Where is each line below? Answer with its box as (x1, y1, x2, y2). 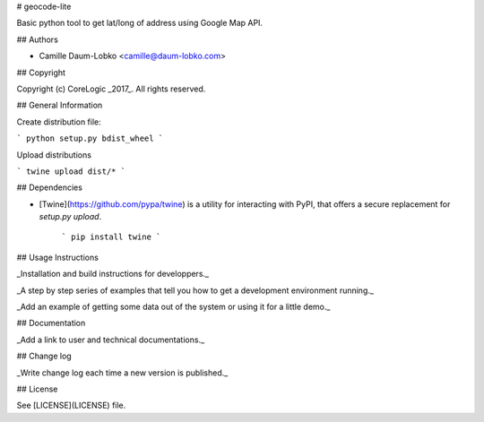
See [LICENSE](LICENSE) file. (16, 400, 126, 411)
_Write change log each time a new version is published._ (16, 367, 229, 378)
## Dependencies (16, 182, 82, 193)
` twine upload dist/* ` (16, 166, 125, 177)
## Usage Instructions (16, 252, 99, 263)
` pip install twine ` (61, 232, 161, 242)
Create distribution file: (16, 116, 102, 127)
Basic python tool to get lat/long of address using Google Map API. (16, 18, 264, 29)
